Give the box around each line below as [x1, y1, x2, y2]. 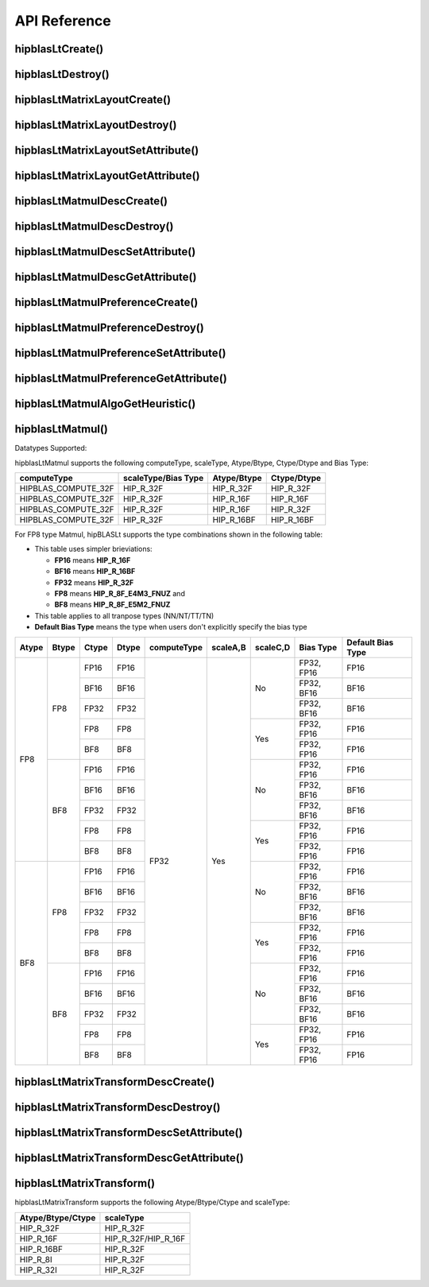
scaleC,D [254, 642, 291, 653]
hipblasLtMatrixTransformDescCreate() [14, 1076, 215, 1089]
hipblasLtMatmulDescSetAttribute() [14, 245, 196, 258]
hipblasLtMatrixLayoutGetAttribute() [14, 169, 200, 183]
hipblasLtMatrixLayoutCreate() [14, 93, 171, 107]
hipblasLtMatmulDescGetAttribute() [14, 270, 197, 284]
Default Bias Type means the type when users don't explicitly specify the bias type [34, 622, 307, 632]
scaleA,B [211, 642, 246, 653]
